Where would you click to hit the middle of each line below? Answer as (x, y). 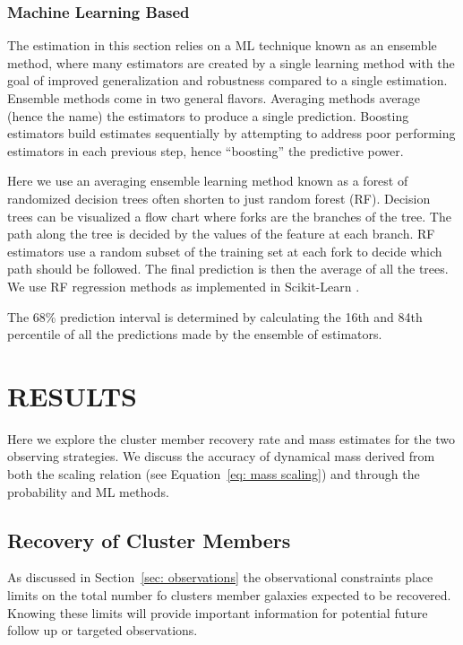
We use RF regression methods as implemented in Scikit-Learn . (184, 286)
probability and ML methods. (88, 491)
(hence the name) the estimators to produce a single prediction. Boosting (208, 115)
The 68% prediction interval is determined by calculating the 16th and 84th (215, 316)
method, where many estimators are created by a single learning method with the (231, 62)
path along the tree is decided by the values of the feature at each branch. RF (221, 234)
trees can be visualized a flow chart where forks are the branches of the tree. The (229, 216)
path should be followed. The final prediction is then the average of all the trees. (228, 269)
